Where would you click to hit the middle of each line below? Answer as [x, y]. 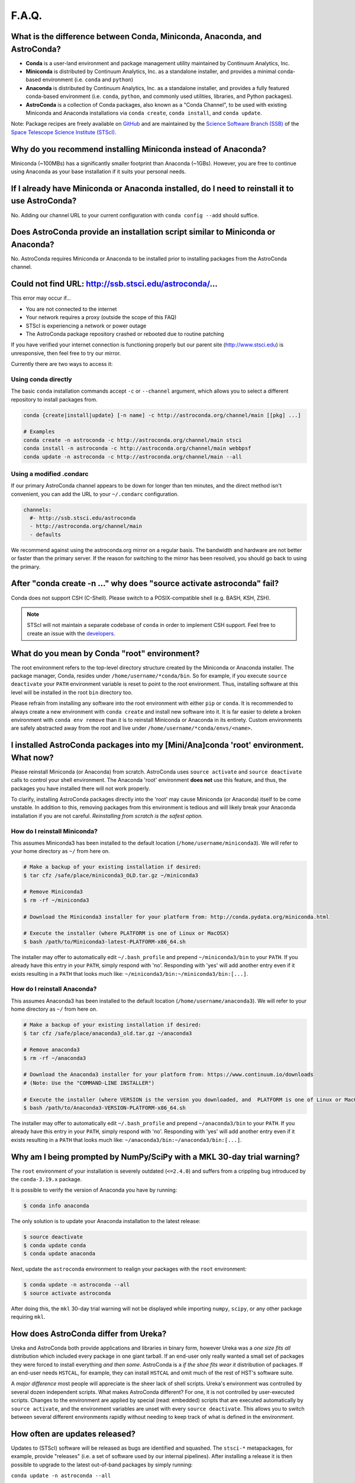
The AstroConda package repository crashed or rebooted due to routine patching [125, 334]
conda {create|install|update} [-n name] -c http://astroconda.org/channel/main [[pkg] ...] [162, 415]
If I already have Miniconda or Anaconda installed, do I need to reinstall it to [152, 188]
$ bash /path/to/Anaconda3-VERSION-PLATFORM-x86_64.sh [104, 1108]
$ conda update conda [55, 1245]
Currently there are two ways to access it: [62, 364]
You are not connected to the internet [71, 309]
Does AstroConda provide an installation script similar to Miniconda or [143, 232]
